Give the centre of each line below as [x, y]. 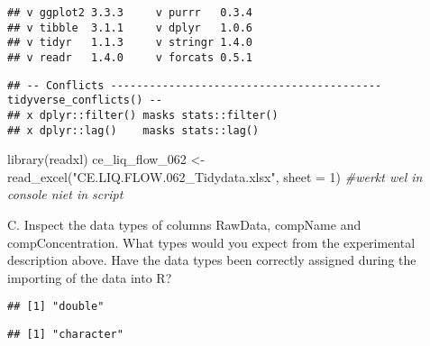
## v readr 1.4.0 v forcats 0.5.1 [130, 57]
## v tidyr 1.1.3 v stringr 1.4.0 [130, 43]
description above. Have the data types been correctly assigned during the [212, 260]
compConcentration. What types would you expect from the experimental [211, 242]
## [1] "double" [56, 307]
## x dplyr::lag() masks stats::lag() [133, 130]
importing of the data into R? [90, 277]
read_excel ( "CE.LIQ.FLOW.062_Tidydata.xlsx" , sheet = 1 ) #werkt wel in [215, 176]
